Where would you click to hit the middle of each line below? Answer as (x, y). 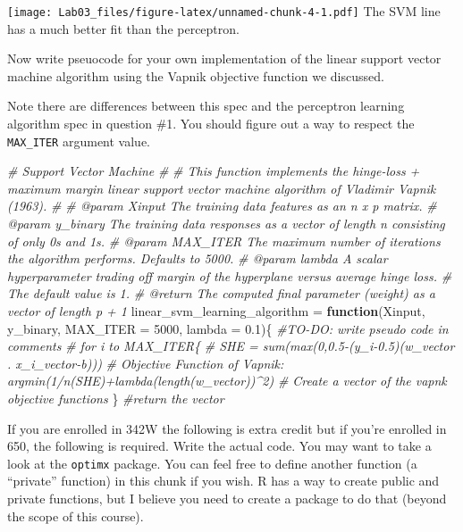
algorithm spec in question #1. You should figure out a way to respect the (211, 124)
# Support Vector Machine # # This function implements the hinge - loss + (214, 171)
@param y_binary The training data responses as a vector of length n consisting (226, 224)
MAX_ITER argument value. (79, 141)
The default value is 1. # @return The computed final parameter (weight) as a (221, 293)
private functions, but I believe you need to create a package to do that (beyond (227, 499)
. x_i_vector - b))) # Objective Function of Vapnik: (146, 363)
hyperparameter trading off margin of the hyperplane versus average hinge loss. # (230, 275)
